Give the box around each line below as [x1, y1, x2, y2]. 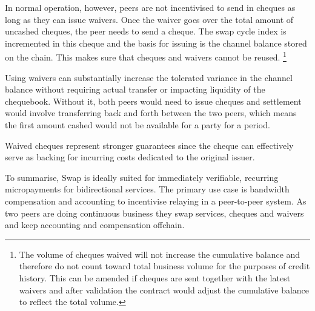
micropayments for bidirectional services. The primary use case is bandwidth [5, 183, 290, 195]
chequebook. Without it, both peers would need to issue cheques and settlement [5, 94, 302, 107]
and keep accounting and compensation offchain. [5, 218, 185, 231]
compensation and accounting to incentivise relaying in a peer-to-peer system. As [5, 194, 307, 207]
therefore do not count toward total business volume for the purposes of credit [19, 260, 310, 272]
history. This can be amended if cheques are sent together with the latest [19, 271, 291, 284]
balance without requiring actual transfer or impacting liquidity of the [5, 83, 265, 96]
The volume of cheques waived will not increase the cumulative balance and [19, 247, 300, 260]
